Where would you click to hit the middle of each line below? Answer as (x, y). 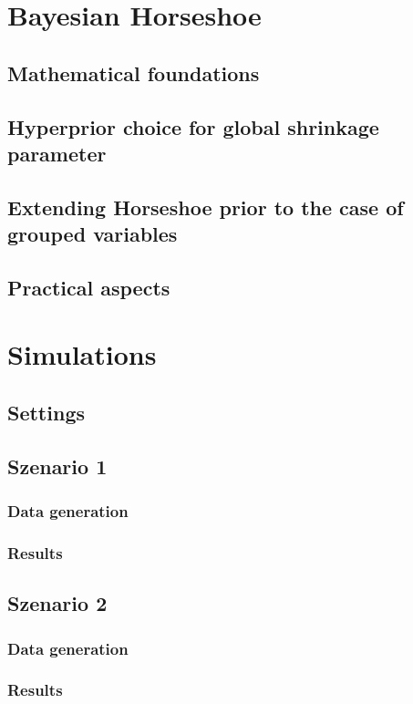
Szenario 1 (57, 466)
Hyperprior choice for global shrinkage (193, 126)
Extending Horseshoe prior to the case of (206, 207)
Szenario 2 (57, 603)
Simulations (82, 354)
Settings (46, 413)
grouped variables (93, 234)
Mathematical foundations (134, 72)
